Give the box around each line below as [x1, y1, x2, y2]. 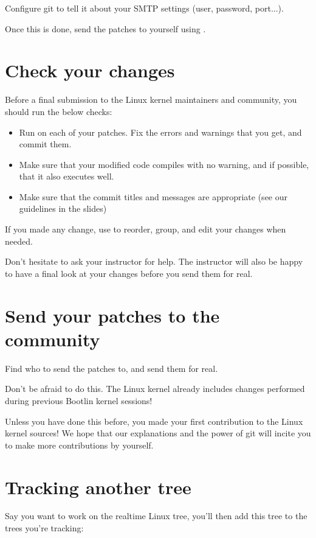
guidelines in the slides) [19, 202, 107, 215]
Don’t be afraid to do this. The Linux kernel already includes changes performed [5, 382, 305, 395]
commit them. [19, 138, 72, 150]
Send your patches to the [5, 302, 220, 327]
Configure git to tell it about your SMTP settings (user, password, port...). [5, 2, 284, 14]
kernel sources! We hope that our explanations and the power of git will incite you [5, 427, 311, 439]
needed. [5, 234, 33, 247]
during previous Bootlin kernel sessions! [5, 394, 153, 407]
